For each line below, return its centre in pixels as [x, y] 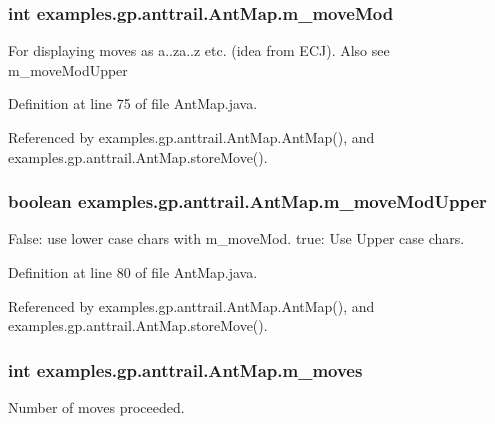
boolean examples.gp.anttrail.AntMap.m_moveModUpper [247, 201]
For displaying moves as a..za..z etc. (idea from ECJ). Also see [199, 50]
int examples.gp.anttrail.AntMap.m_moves [185, 369]
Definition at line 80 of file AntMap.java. [133, 272]
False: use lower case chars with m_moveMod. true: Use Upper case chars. [236, 238]
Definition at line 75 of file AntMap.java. [133, 103]
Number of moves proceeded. [96, 407]
